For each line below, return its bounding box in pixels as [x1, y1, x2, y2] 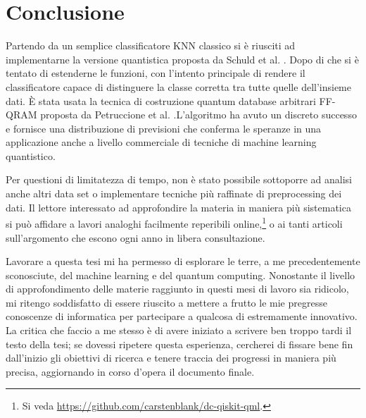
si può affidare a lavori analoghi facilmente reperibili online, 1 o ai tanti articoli [6, 214, 343, 230]
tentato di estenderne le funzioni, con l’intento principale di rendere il [6, 66, 305, 80]
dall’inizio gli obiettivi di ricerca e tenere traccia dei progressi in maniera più [6, 350, 336, 365]
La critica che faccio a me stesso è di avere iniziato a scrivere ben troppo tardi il [6, 323, 352, 338]
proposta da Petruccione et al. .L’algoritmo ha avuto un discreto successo [40, 107, 357, 122]
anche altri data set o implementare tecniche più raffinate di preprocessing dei [6, 186, 342, 201]
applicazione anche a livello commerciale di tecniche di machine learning [6, 135, 317, 149]
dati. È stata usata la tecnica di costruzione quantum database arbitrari [6, 93, 316, 108]
